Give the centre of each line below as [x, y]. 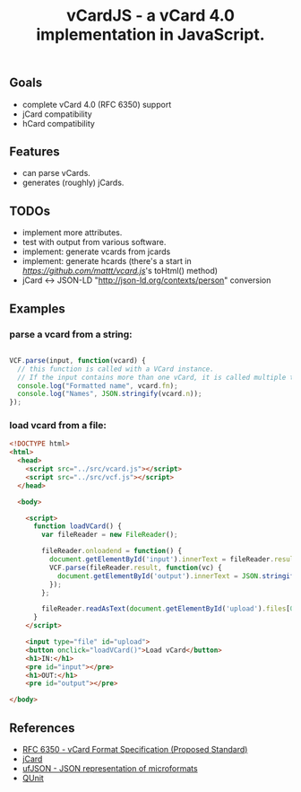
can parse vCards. [56, 173]
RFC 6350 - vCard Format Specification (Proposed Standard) [135, 750]
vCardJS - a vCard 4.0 [150, 16]
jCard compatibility [57, 114]
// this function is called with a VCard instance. [116, 369]
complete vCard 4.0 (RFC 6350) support [97, 104]
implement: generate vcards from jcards [96, 251]
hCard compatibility [59, 123]
